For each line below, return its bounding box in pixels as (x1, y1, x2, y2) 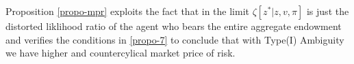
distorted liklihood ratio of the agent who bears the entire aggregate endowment (5, 19, 342, 33)
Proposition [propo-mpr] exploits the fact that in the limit (5, 4, 249, 18)
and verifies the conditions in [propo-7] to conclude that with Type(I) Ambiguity (5, 32, 344, 46)
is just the (306, 4, 349, 18)
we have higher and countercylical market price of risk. (5, 46, 236, 60)
